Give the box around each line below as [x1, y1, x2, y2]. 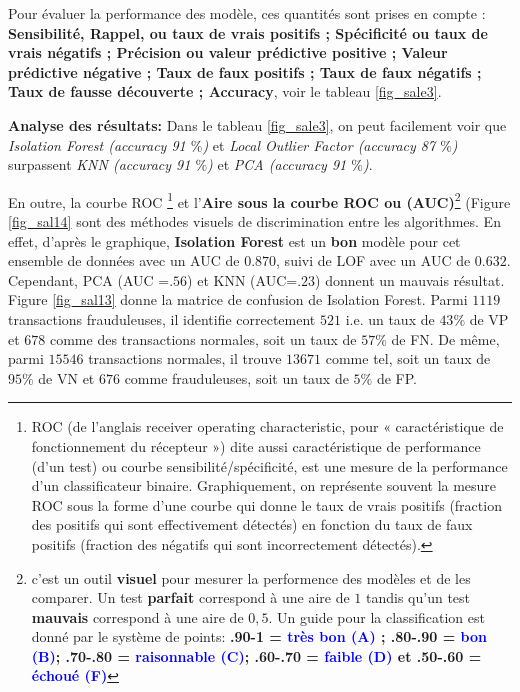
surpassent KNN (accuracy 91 [8, 154, 191, 175]
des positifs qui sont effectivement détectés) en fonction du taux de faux [31, 514, 473, 535]
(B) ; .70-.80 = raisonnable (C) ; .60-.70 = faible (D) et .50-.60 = [31, 645, 482, 666]
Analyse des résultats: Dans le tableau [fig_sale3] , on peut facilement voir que [8, 114, 507, 135]
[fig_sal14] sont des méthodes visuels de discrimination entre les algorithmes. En [8, 211, 501, 231]
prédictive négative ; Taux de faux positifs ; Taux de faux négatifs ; [8, 61, 482, 82]
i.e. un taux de [345, 308, 435, 329]
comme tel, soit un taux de [325, 348, 491, 369]
